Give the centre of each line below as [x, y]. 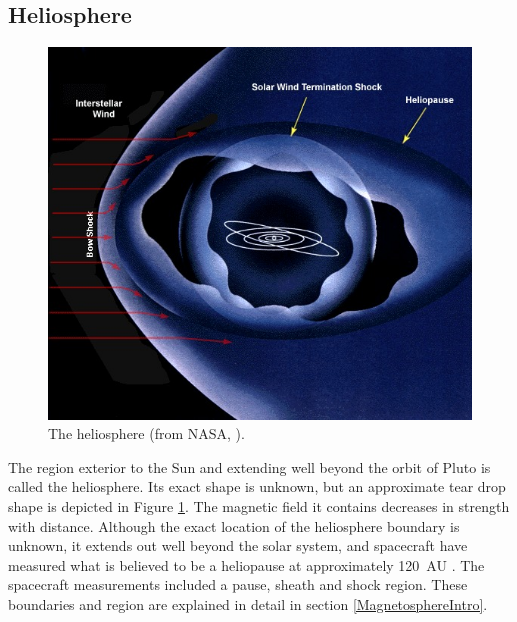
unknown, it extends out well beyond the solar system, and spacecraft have [238, 545]
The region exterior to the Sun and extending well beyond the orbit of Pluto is [249, 466]
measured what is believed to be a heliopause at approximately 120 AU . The [246, 564]
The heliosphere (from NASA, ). [146, 433]
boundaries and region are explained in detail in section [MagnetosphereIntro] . [248, 604]
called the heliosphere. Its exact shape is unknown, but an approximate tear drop [257, 486]
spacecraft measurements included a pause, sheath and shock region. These [238, 584]
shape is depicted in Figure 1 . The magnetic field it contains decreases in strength [259, 506]
